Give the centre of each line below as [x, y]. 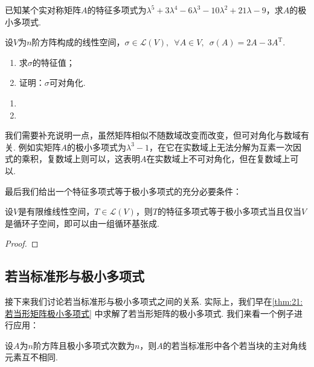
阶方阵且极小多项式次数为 [84, 345]
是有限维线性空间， [56, 211]
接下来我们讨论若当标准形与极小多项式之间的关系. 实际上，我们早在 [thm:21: [154, 301]
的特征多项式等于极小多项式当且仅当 [230, 211]
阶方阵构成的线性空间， [78, 42]
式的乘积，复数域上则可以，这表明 [72, 159]
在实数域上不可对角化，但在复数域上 [218, 159]
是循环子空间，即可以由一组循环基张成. [82, 223]
